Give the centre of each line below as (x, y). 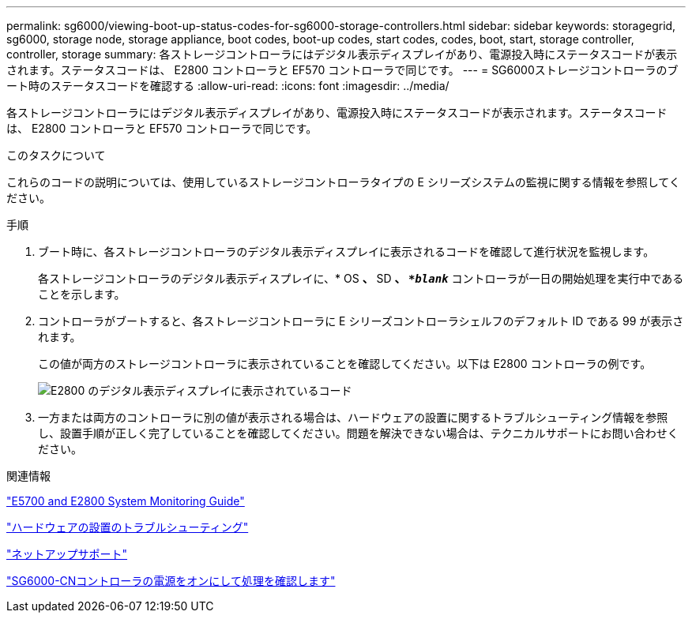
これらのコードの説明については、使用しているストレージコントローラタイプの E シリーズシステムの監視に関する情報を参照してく (343, 182)
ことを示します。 (82, 294)
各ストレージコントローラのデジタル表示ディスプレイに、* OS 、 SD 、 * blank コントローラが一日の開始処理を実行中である (361, 278)
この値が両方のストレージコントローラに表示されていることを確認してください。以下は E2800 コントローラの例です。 (345, 364)
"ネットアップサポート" (67, 554)
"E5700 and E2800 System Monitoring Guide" (126, 501)
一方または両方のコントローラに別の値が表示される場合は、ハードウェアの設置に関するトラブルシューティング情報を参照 (353, 417)
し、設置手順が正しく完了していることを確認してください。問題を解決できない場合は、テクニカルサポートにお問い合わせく (358, 433)
